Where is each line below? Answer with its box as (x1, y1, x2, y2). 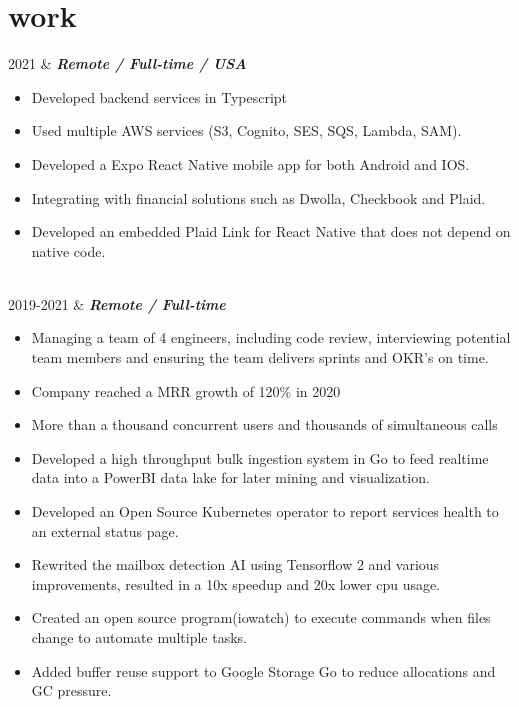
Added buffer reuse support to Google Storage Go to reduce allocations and (31, 660, 496, 681)
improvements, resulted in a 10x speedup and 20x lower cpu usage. (31, 573, 441, 594)
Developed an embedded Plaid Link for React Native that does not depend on (31, 221, 511, 242)
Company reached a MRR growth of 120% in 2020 (31, 380, 341, 401)
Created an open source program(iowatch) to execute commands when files (31, 607, 491, 628)
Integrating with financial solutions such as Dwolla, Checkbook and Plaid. (31, 187, 486, 208)
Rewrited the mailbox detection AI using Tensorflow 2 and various (31, 554, 440, 575)
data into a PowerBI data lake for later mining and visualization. (31, 467, 430, 488)
